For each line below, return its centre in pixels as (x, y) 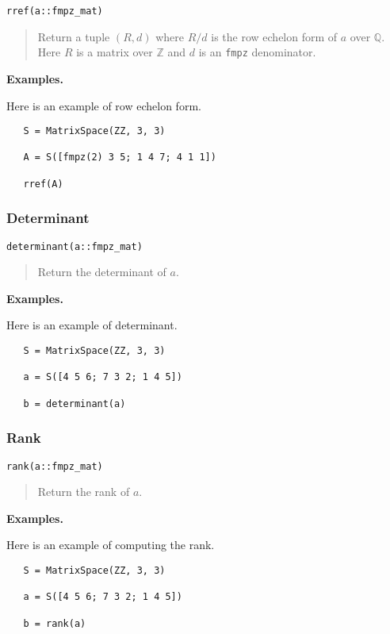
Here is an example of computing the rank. (111, 545)
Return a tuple (74, 36)
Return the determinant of (102, 272)
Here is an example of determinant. (92, 325)
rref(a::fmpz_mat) (55, 11)
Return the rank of (84, 492)
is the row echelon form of (274, 36)
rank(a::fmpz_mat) (55, 466)
